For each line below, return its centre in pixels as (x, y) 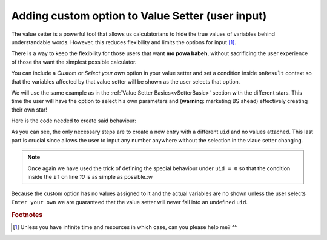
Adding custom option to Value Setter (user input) (139, 16)
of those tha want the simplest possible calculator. (74, 62)
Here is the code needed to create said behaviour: (74, 121)
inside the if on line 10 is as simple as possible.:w (90, 177)
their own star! (29, 110)
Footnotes (27, 215)
